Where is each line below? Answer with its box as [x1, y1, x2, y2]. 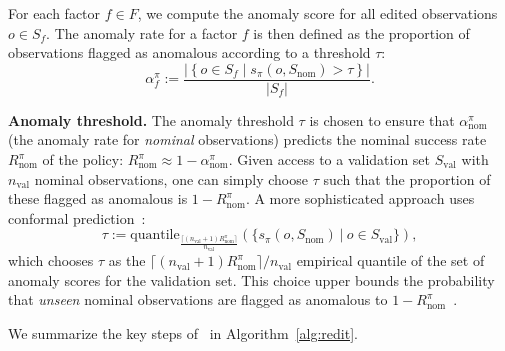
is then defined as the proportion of [253, 22, 470, 43]
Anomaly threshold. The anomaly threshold [8, 109, 294, 130]
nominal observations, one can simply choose [34, 168, 308, 189]
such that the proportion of [323, 168, 491, 189]
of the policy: [42, 149, 124, 170]
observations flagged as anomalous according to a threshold [8, 42, 371, 63]
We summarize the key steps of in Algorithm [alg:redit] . [8, 322, 358, 343]
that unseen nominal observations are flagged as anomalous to [8, 289, 388, 310]
